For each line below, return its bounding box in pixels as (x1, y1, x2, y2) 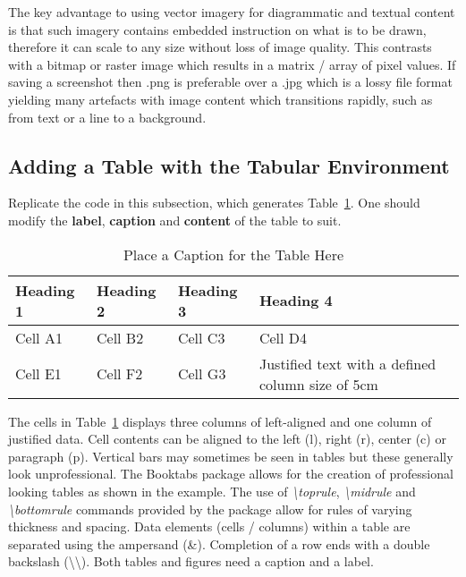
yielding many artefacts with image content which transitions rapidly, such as (8, 89, 433, 108)
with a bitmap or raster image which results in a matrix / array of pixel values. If (8, 55, 456, 73)
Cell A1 (15, 327, 63, 348)
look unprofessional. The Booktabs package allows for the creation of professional (8, 464, 453, 483)
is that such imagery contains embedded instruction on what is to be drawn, (8, 20, 427, 38)
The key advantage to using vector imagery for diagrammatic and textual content (8, 3, 455, 21)
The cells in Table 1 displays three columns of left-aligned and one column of (8, 412, 432, 430)
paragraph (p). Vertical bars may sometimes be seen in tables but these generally (8, 446, 453, 465)
